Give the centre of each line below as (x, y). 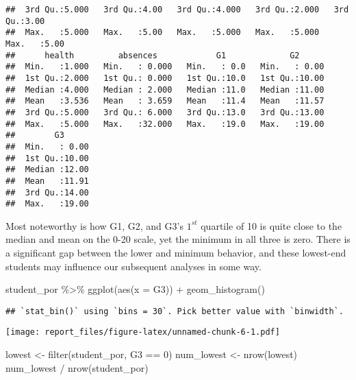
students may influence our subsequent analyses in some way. (133, 266)
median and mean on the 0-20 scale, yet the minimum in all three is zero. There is (178, 239)
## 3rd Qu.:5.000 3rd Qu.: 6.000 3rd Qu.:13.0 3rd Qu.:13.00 (165, 112)
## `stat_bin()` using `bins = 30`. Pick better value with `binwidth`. (175, 311)
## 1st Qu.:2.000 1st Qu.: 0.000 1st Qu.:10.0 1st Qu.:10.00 (165, 78)
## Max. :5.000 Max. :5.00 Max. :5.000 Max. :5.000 (163, 33)
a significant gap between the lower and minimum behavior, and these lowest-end (176, 252)
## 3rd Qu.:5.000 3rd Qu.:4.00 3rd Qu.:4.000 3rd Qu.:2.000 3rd (177, 10)
